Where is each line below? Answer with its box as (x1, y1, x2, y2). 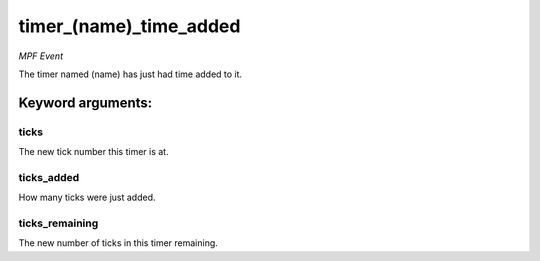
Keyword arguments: (18, 94, 153, 111)
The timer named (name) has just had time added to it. (18, 68, 243, 80)
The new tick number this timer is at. (18, 146, 169, 158)
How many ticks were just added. (18, 191, 156, 204)
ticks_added (18, 170, 80, 184)
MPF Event (18, 50, 64, 62)
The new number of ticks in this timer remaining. (18, 237, 219, 249)
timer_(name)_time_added (18, 15, 241, 37)
